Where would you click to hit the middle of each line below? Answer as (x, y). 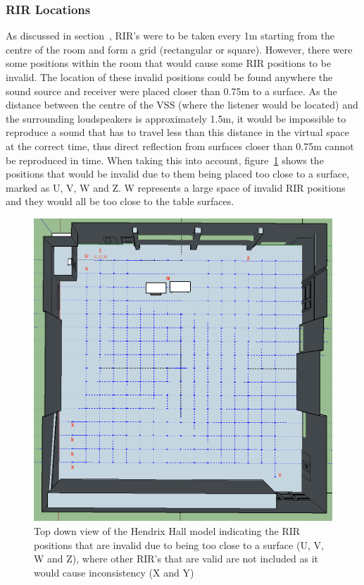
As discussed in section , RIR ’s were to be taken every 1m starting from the (170, 36)
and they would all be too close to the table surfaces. (120, 201)
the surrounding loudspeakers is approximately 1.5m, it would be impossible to (176, 118)
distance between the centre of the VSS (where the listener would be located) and (182, 105)
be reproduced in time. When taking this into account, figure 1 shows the (165, 160)
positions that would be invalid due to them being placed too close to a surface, (178, 174)
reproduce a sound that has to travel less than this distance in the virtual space (177, 132)
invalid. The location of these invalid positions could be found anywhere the (169, 77)
